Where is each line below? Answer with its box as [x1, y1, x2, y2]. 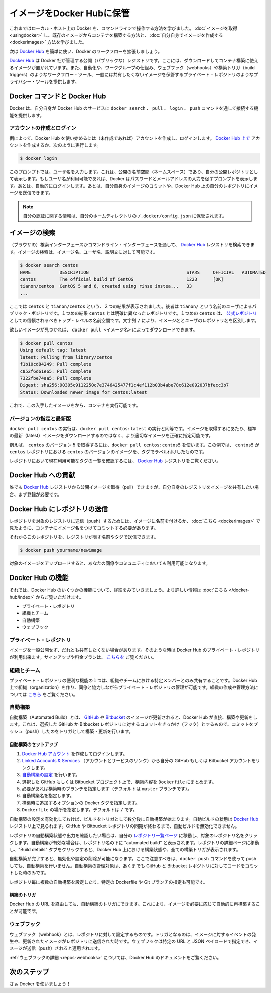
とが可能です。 [9, 908, 40, 914]
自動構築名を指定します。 [22, 793, 75, 799]
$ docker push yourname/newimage [20, 547, 102, 553]
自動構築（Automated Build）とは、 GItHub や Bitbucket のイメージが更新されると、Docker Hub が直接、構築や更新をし [9, 714, 258, 720]
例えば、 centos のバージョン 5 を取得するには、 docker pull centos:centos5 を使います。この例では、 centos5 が [9, 442, 259, 448]
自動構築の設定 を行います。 [22, 772, 80, 778]
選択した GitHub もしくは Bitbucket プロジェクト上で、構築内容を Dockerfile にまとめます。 [22, 779, 217, 785]
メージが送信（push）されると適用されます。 [9, 945, 103, 951]
